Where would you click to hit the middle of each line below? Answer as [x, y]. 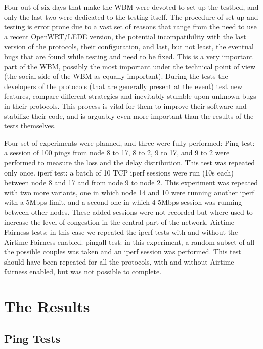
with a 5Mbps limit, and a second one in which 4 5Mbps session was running [123, 202]
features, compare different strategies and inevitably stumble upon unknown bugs [130, 96]
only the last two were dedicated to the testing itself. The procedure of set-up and [131, 16]
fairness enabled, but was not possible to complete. [83, 271]
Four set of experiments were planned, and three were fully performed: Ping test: [129, 142]
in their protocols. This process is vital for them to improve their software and [125, 105]
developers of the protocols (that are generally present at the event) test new [123, 86]
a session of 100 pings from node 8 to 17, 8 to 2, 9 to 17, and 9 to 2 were [117, 152]
